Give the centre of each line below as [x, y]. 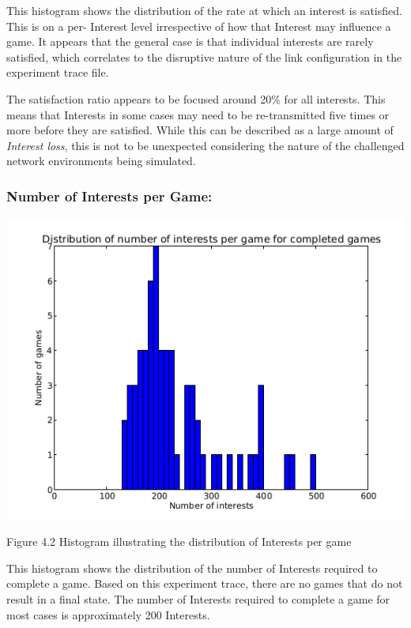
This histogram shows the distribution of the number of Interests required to [192, 568]
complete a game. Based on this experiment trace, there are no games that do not [205, 583]
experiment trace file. [58, 72]
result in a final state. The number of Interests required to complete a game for [198, 599]
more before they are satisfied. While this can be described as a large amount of [200, 130]
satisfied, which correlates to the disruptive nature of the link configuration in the [204, 56]
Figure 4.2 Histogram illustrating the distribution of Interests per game [179, 542]
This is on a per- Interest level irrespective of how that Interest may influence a [199, 26]
